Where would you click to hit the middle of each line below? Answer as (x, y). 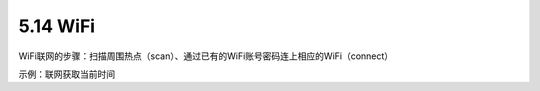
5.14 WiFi (56, 26)
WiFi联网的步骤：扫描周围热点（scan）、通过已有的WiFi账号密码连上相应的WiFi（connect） (206, 56)
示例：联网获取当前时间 (66, 74)
